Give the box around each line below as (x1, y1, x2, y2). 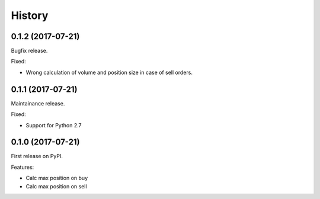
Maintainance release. (11, 99, 65, 107)
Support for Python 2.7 (25, 121, 82, 129)
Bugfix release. (11, 47, 48, 54)
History (11, 9, 49, 22)
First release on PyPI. (11, 153, 63, 160)
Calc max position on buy (25, 175, 88, 182)
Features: (11, 163, 34, 171)
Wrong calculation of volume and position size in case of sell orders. (25, 69, 193, 76)
